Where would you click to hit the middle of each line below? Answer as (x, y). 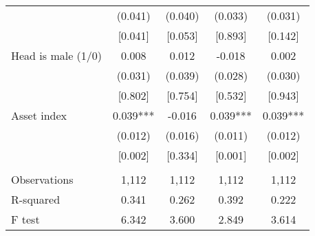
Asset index (39, 115)
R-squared (36, 199)
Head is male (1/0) (57, 55)
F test (25, 219)
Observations (42, 179)
